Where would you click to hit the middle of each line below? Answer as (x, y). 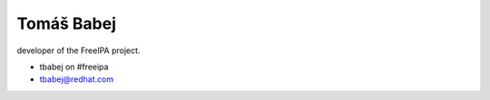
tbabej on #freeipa (74, 67)
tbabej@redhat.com (76, 79)
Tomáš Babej (67, 23)
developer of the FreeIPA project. (78, 50)
